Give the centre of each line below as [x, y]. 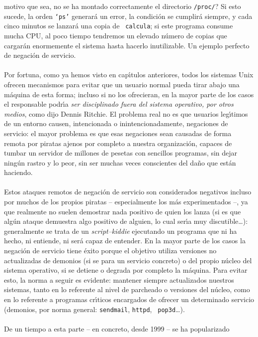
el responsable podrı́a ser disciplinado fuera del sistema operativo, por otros [119, 104]
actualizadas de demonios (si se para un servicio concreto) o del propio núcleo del [128, 260]
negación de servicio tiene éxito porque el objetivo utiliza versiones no [110, 251]
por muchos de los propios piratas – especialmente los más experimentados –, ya [126, 202]
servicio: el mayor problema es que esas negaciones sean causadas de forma [118, 133]
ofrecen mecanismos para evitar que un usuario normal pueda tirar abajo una [122, 84]
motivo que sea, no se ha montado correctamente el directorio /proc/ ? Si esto [123, 6]
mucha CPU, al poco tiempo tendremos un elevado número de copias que [116, 35]
